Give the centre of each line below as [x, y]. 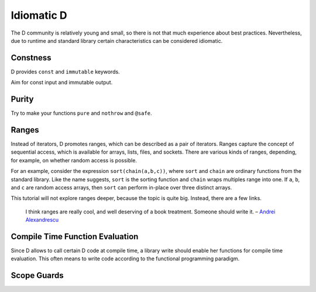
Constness [31, 58]
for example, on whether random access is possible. [74, 160]
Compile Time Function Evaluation [75, 237]
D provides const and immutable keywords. [65, 72]
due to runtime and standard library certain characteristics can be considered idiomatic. [117, 40]
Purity [22, 99]
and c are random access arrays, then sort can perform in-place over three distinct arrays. [121, 187]
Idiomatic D [39, 15]
